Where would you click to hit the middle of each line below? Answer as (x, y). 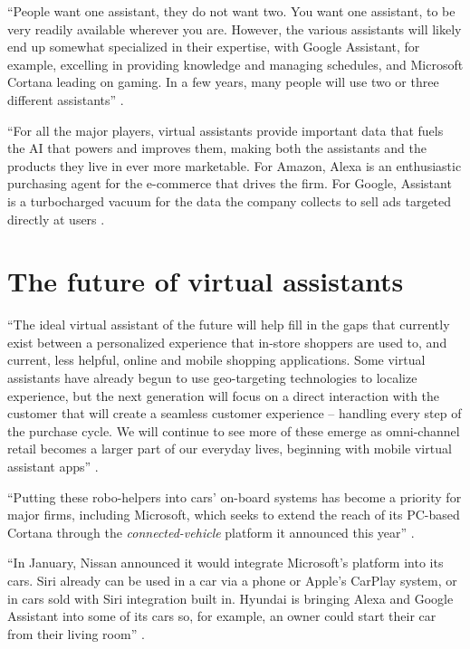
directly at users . (56, 219)
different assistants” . (66, 99)
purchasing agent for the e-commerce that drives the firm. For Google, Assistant (230, 183)
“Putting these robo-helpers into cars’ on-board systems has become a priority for (235, 496)
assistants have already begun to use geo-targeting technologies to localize (212, 378)
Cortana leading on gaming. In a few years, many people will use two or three (223, 82)
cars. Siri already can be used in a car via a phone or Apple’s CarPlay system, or (232, 580)
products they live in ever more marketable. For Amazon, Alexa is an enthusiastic (235, 165)
